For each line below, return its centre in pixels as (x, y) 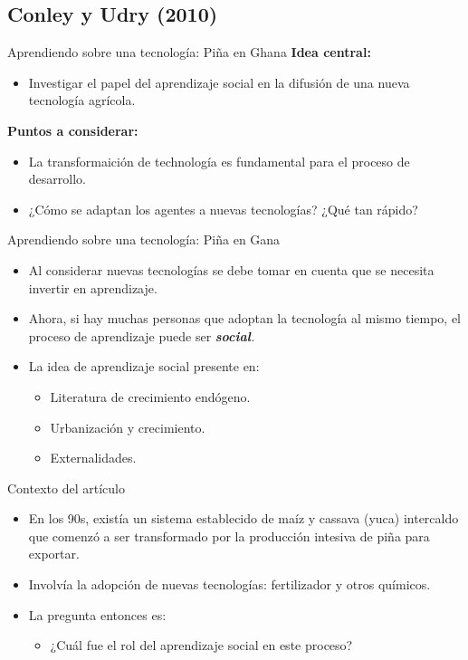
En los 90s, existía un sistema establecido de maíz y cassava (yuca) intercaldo (244, 518)
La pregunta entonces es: (97, 614)
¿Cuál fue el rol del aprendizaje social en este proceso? (201, 645)
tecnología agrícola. (82, 100)
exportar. (54, 554)
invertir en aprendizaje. (93, 287)
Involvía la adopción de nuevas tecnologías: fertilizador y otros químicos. (229, 584)
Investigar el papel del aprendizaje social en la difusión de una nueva (219, 82)
